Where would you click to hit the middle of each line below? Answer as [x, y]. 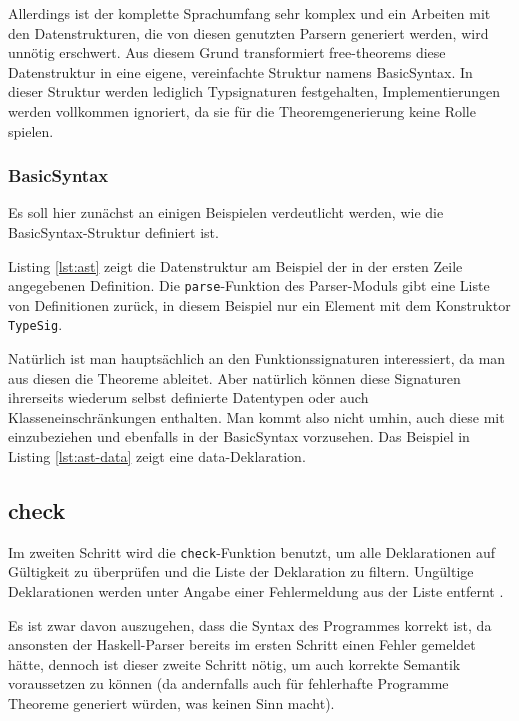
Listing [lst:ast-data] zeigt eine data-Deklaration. [157, 456]
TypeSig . [35, 324]
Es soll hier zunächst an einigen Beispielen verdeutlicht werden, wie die [226, 212]
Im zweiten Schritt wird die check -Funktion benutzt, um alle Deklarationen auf [252, 551]
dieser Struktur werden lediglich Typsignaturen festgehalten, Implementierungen [254, 91]
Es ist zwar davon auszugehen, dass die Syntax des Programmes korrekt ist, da [250, 624]
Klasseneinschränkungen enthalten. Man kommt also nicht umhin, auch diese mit [256, 416]
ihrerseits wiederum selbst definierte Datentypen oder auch [188, 397]
